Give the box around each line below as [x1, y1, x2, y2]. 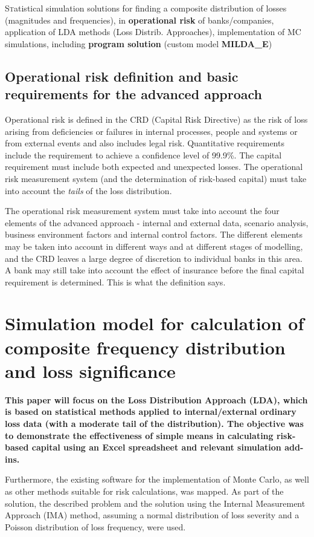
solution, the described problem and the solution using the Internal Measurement [5, 496, 306, 509]
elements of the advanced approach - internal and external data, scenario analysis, [5, 216, 309, 229]
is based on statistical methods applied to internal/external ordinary [5, 405, 296, 418]
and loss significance [5, 358, 176, 383]
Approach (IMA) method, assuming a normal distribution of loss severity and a [5, 509, 300, 521]
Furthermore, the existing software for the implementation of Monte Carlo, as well [5, 473, 309, 486]
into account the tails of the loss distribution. [5, 184, 172, 197]
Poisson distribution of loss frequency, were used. [5, 520, 186, 533]
